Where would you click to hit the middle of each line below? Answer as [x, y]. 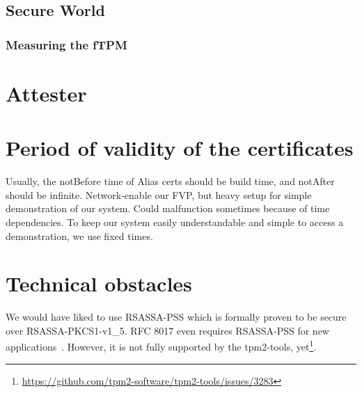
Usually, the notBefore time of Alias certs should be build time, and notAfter [170, 181]
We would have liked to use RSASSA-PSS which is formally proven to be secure [176, 317]
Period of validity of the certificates [180, 148]
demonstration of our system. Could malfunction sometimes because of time [168, 208]
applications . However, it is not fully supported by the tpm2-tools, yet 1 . [161, 346]
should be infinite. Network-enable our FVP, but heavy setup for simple [159, 194]
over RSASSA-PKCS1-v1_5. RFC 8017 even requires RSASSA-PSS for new [167, 330]
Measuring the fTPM [66, 44]
